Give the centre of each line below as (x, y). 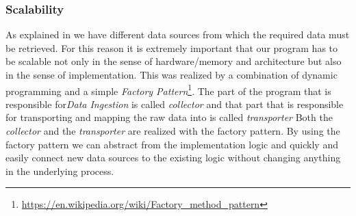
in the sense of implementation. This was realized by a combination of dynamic (171, 75)
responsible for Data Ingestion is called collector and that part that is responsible (175, 104)
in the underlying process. (60, 171)
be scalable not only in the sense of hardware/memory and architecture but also (174, 61)
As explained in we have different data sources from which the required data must (178, 35)
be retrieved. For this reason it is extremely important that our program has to (172, 48)
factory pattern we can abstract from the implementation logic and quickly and (172, 144)
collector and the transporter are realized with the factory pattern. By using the (173, 131)
